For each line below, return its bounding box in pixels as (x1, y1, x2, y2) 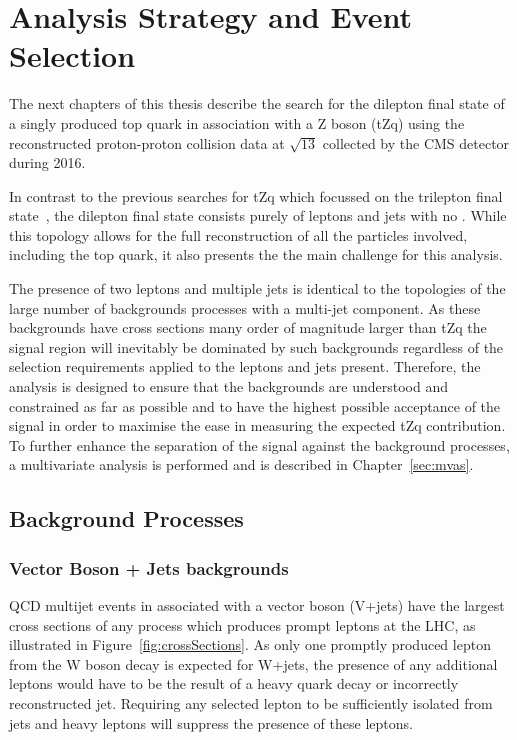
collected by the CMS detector (322, 132, 510, 153)
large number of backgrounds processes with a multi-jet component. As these (9, 297, 481, 318)
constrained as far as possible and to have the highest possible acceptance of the (9, 395, 501, 416)
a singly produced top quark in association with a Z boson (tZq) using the (9, 112, 465, 133)
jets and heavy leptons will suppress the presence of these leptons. (9, 712, 413, 733)
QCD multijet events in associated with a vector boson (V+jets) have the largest (9, 595, 505, 615)
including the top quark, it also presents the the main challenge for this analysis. (9, 244, 503, 265)
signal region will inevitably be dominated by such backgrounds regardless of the (9, 336, 504, 357)
